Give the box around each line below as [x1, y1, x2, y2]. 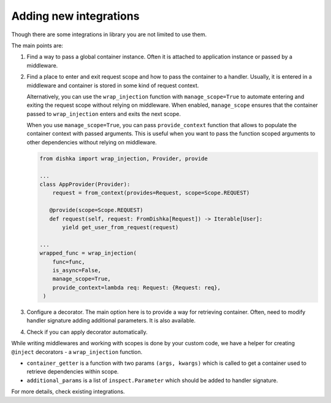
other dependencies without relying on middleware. [26, 138, 158, 146]
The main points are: [11, 42, 64, 49]
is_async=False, [52, 267, 101, 273]
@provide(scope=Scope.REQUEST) [49, 206, 143, 214]
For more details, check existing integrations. [11, 388, 125, 396]
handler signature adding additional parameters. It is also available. [26, 317, 196, 324]
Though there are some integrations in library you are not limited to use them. [11, 31, 207, 38]
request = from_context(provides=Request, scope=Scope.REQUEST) [52, 189, 250, 197]
